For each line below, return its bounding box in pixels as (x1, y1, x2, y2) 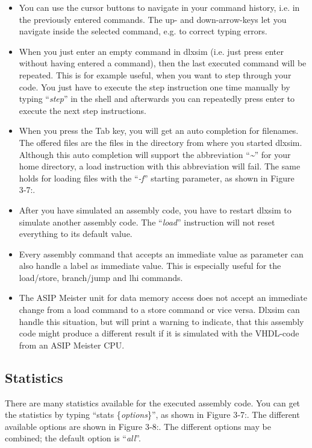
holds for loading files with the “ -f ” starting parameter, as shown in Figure (19, 171, 295, 184)
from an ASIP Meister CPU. (19, 338, 125, 351)
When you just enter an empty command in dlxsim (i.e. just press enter (19, 45, 284, 57)
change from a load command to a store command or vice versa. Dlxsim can (19, 303, 300, 316)
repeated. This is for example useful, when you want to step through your (19, 68, 292, 81)
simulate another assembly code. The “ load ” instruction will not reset (19, 215, 275, 228)
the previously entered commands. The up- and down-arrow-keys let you (19, 13, 287, 25)
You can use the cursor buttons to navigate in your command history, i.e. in (19, 1, 300, 13)
